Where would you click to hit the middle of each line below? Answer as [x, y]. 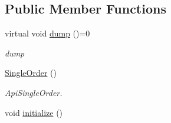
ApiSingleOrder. [34, 92]
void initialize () [34, 112]
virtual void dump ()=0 [47, 33]
